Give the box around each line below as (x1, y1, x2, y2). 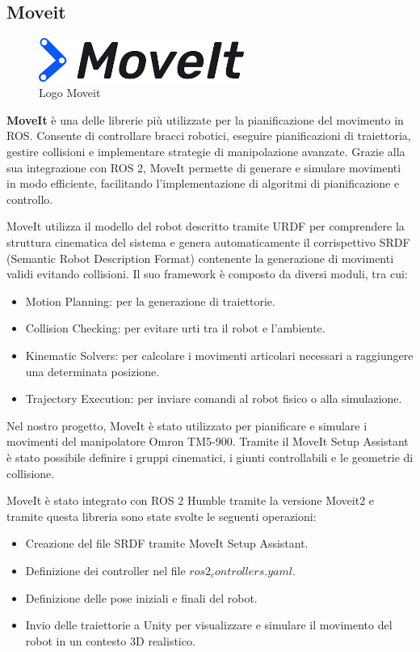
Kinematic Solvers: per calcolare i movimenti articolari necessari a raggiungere (25, 346, 414, 363)
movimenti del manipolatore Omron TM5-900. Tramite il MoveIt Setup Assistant (6, 433, 409, 450)
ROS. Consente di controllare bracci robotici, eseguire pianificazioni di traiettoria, (6, 127, 411, 144)
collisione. (6, 464, 55, 481)
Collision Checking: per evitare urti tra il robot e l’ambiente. (25, 320, 325, 337)
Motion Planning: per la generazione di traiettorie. (25, 292, 275, 309)
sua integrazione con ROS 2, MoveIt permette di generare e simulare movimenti (6, 159, 401, 176)
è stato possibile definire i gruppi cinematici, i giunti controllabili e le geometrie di (6, 448, 414, 465)
